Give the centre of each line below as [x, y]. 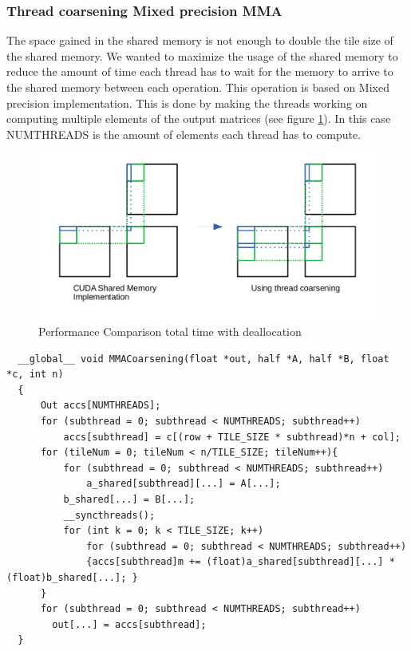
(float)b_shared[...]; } [72, 577]
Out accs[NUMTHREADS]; [101, 406]
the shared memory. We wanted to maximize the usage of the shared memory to [202, 55]
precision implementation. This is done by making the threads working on [187, 103]
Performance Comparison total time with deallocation [170, 331]
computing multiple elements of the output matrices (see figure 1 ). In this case [199, 118]
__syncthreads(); [109, 515]
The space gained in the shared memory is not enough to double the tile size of [200, 40]
